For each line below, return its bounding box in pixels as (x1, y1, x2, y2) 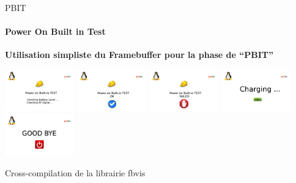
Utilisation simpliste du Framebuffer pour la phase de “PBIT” (5, 48, 274, 61)
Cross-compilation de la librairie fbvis (5, 166, 146, 179)
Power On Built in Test (5, 25, 106, 38)
